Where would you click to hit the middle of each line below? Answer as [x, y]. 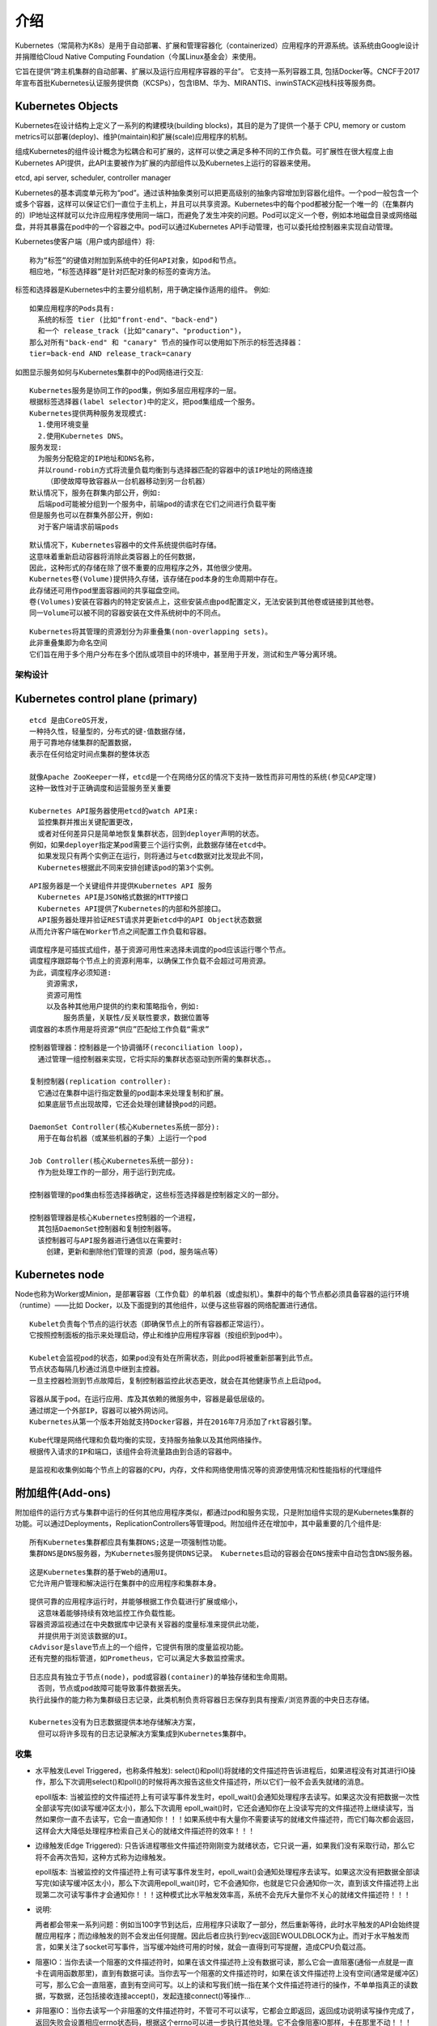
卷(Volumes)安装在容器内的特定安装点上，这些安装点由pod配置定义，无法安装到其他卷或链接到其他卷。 [204, 602]
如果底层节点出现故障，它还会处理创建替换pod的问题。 [129, 1105]
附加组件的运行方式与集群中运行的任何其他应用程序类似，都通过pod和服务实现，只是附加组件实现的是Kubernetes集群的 [214, 1512]
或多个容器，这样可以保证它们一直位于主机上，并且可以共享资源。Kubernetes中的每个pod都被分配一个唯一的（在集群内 [214, 203]
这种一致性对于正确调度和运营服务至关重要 [100, 788]
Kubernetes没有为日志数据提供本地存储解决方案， [115, 1723]
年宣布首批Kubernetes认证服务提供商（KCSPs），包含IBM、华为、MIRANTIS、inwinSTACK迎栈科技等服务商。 [197, 83]
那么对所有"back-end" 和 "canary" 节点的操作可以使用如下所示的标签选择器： [166, 342]
